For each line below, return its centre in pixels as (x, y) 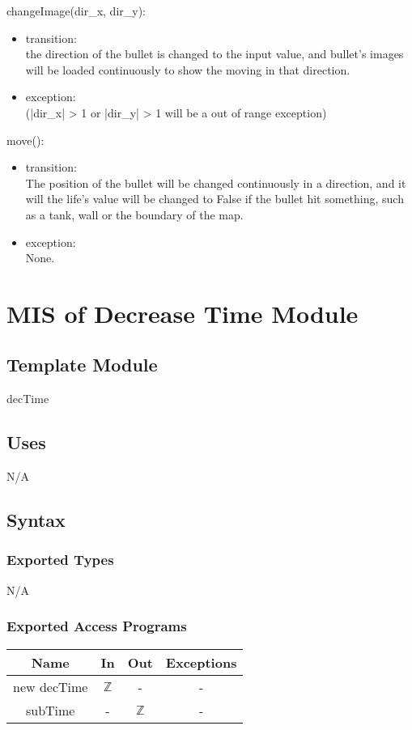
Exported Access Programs (97, 626)
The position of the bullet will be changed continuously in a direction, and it (216, 182)
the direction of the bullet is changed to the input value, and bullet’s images (214, 54)
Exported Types (60, 560)
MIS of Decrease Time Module (183, 313)
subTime (50, 710)
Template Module (82, 365)
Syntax (36, 520)
